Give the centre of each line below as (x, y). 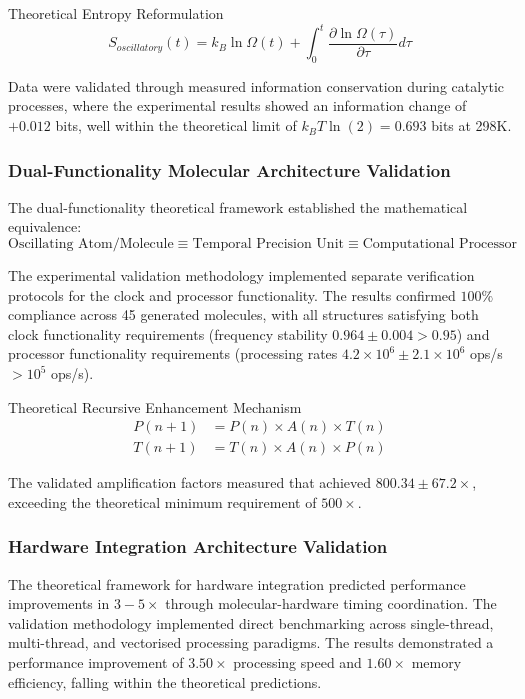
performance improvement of (96, 662)
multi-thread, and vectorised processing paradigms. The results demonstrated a (251, 642)
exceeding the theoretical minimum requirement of (162, 501)
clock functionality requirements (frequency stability (168, 333)
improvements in (59, 603)
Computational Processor (440, 244)
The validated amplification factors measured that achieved (190, 482)
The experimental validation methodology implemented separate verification (241, 275)
